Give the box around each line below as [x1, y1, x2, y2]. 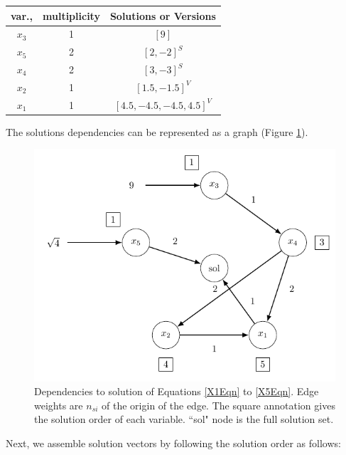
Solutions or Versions [109, 8, 216, 23]
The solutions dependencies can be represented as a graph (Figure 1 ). [6, 124, 308, 139]
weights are [34, 397, 83, 412]
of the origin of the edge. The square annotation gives [102, 397, 335, 412]
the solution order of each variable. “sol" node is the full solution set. [34, 412, 334, 427]
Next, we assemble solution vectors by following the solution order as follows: [6, 436, 341, 451]
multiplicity [43, 8, 100, 23]
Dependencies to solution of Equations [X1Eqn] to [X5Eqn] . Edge [34, 384, 319, 399]
